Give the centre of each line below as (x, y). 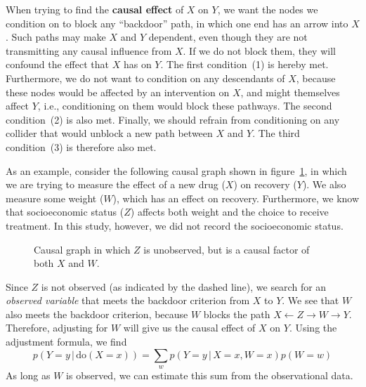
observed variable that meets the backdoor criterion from (128, 300)
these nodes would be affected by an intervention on (118, 92)
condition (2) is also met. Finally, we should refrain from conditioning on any (173, 119)
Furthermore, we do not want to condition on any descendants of (145, 78)
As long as (28, 375)
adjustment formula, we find (66, 342)
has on (137, 64)
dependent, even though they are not (228, 37)
